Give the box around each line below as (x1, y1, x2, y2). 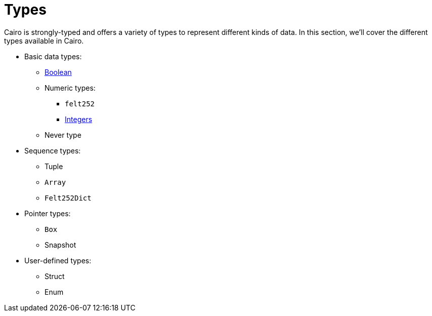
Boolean (45, 67, 72, 76)
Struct (45, 271, 65, 281)
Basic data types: (24, 52, 82, 61)
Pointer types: (24, 209, 71, 218)
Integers (65, 114, 93, 124)
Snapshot (45, 240, 76, 249)
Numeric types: (45, 83, 96, 92)
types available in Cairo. (4, 36, 84, 45)
